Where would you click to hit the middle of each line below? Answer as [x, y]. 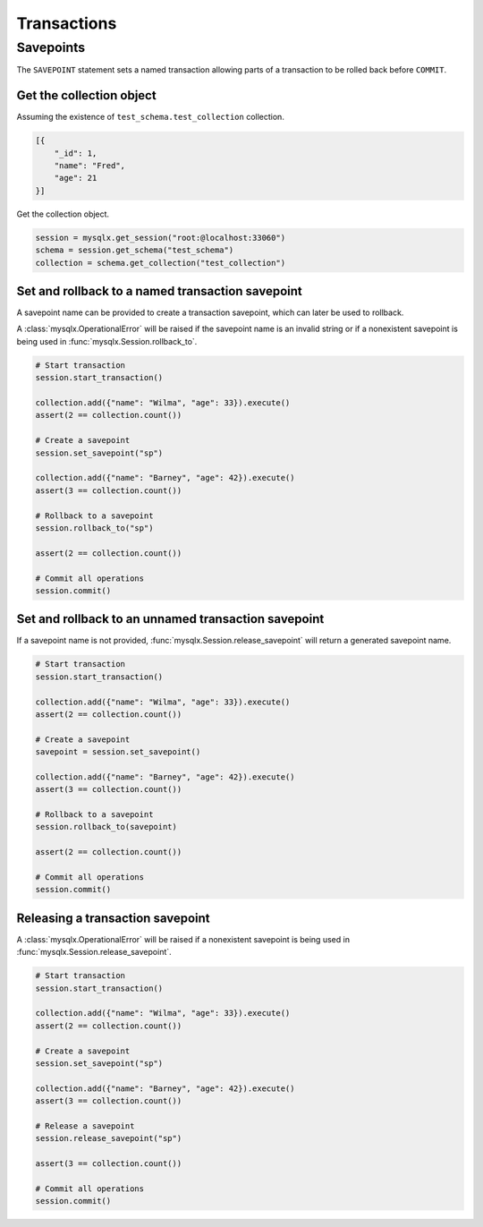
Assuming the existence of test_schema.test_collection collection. [151, 117]
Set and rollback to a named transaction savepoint [160, 291]
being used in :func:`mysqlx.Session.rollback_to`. [107, 341]
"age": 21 [76, 178]
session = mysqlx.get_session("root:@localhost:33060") [161, 238]
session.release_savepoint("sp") [109, 1138]
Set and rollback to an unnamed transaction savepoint [170, 619]
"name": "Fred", [89, 166]
